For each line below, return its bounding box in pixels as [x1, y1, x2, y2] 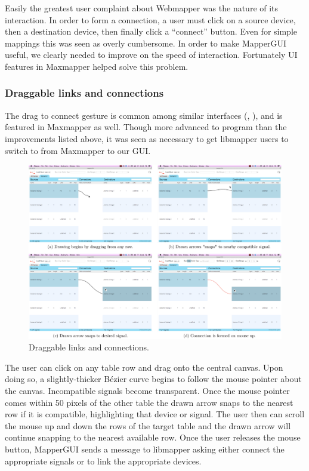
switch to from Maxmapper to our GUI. [5, 144, 151, 156]
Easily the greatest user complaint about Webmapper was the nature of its [5, 2, 279, 14]
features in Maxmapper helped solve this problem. [5, 60, 189, 72]
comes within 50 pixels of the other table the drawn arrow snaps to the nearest [5, 396, 293, 408]
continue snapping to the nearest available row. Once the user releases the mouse [5, 431, 301, 444]
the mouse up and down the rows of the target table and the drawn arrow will [5, 419, 291, 432]
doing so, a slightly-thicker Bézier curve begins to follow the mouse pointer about [5, 373, 302, 385]
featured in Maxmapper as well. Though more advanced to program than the [5, 121, 287, 133]
